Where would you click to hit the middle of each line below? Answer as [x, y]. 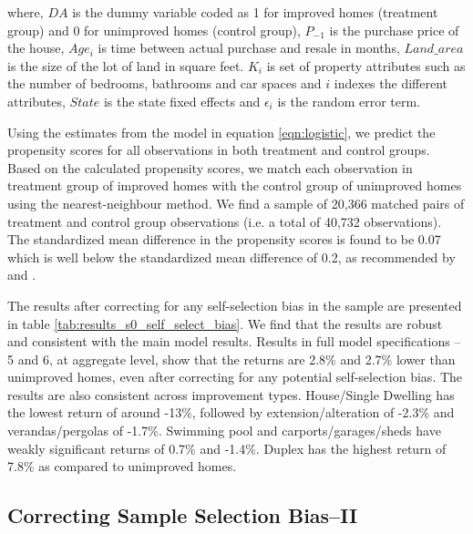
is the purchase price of [394, 30]
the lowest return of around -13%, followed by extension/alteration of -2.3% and [231, 412]
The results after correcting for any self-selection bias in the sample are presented [235, 305]
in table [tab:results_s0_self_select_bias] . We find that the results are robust [225, 323]
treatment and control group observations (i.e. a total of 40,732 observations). [225, 221]
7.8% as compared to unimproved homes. [122, 466]
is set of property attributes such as [366, 65]
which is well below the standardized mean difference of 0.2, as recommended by [231, 257]
